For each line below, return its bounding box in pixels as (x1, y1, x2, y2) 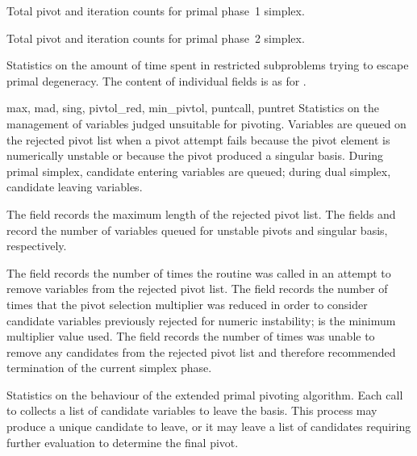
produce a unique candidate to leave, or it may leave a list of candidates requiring (6, 418, 411, 435)
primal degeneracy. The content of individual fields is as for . (6, 72, 306, 89)
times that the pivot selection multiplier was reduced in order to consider (6, 295, 368, 312)
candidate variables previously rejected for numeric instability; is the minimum (6, 312, 396, 328)
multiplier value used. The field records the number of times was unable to (6, 328, 375, 345)
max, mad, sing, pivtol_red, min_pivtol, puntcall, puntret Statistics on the (6, 99, 379, 116)
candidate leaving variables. (6, 178, 143, 195)
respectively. (6, 237, 67, 254)
